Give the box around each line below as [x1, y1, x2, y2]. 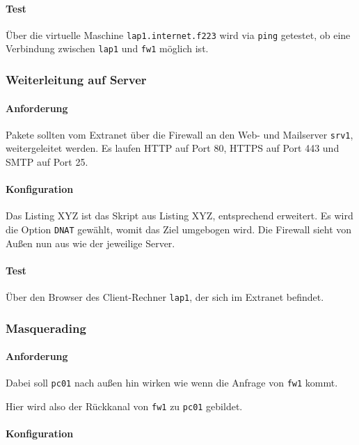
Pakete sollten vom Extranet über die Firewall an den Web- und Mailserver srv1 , [6, 127, 353, 141]
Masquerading [6, 319, 86, 336]
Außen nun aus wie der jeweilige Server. [6, 235, 175, 250]
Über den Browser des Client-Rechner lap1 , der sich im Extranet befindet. [6, 290, 324, 304]
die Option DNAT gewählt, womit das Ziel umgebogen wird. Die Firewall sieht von [6, 221, 352, 236]
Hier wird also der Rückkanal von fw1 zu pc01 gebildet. [6, 398, 243, 413]
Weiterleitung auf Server [6, 71, 147, 88]
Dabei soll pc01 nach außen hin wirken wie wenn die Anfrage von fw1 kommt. [6, 375, 338, 390]
